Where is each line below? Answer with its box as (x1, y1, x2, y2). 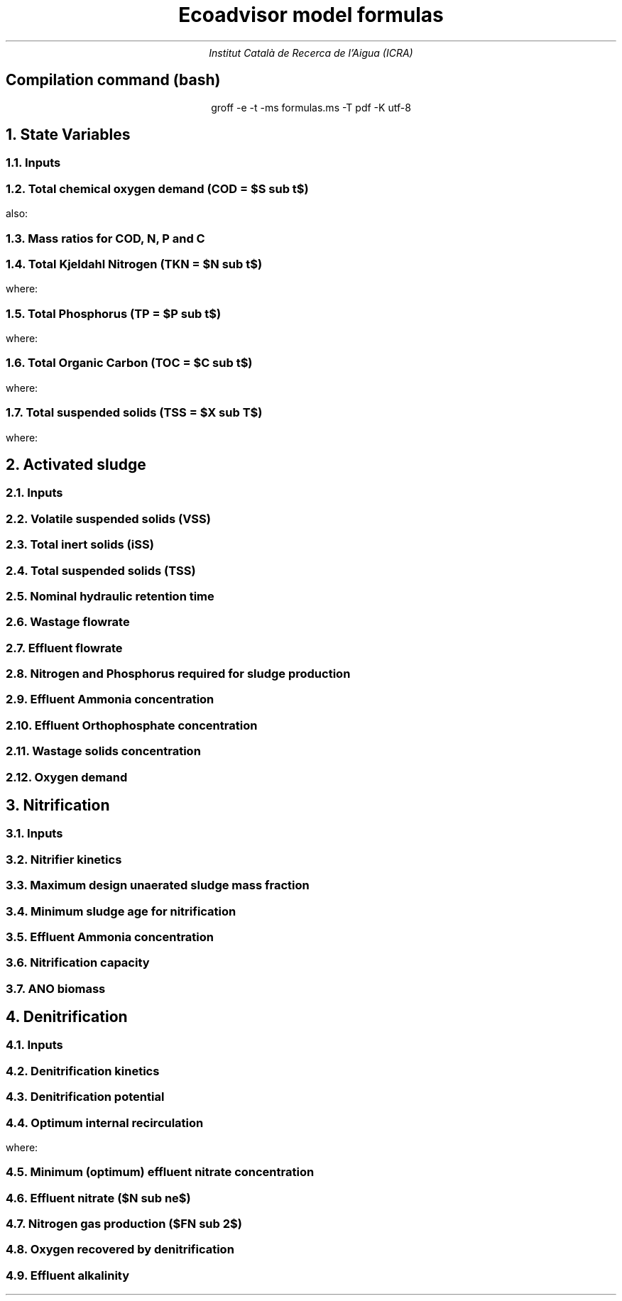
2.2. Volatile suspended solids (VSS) (6, 511, 211, 526)
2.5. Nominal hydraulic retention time (6, 588, 214, 603)
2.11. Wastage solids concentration (6, 744, 201, 759)
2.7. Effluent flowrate (6, 640, 123, 655)
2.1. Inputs (6, 485, 63, 500)
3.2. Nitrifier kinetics (6, 852, 122, 867)
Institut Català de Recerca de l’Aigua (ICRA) (209, 46, 413, 59)
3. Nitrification (6, 796, 110, 814)
